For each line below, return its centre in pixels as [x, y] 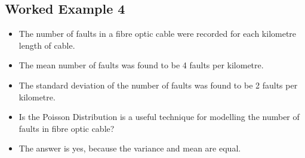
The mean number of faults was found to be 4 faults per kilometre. [141, 65]
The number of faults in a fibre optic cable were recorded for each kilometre [158, 34]
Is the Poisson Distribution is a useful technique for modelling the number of [159, 117]
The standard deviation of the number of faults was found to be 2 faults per [158, 85]
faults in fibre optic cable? [67, 128]
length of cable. [47, 45]
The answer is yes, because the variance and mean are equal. [130, 148]
